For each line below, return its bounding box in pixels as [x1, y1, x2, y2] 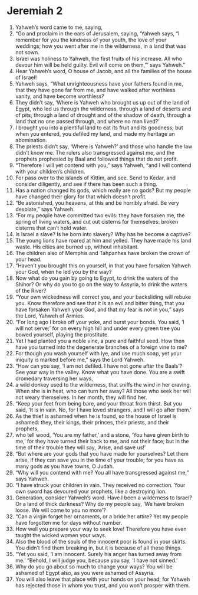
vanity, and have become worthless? [15, 93, 105, 100]
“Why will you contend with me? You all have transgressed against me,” [15, 469, 189, 476]
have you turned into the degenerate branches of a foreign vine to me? [15, 344, 187, 351]
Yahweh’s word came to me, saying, [15, 24, 103, 31]
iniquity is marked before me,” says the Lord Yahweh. [15, 356, 145, 363]
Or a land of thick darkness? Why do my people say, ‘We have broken [15, 500, 184, 507]
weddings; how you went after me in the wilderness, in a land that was [15, 42, 186, 50]
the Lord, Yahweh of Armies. [15, 312, 85, 319]
